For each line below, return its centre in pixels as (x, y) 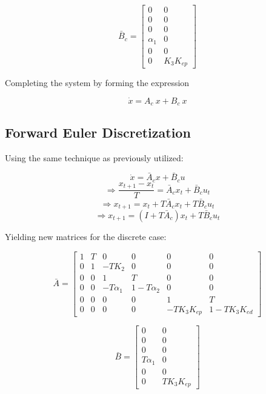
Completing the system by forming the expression (97, 83)
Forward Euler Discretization (98, 132)
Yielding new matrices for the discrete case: (86, 236)
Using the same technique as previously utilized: (94, 157)
